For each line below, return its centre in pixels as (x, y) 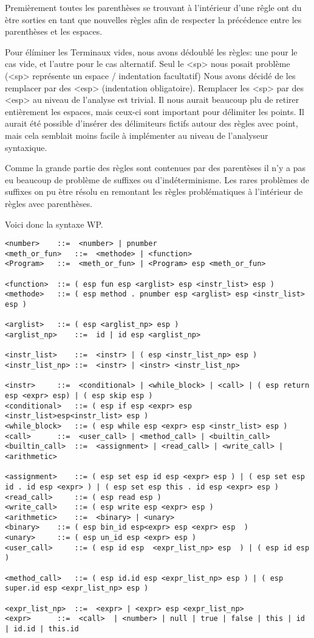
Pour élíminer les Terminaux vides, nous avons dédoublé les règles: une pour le (151, 51)
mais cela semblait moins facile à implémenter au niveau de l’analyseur (137, 135)
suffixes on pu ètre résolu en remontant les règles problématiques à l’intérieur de (154, 191)
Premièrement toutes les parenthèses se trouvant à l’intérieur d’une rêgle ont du (153, 7)
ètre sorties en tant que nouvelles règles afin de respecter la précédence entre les (153, 19)
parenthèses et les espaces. (54, 31)
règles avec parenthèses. (49, 203)
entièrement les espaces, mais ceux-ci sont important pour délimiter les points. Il (155, 111)
